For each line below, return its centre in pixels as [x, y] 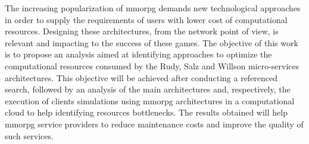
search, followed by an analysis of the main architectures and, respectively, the [148, 89]
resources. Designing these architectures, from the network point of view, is [142, 31]
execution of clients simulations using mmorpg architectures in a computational [150, 100]
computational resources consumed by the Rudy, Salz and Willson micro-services [152, 65]
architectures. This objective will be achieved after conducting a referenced [141, 77]
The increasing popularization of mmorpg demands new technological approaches [153, 8]
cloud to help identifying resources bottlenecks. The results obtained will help [146, 112]
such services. [29, 135]
